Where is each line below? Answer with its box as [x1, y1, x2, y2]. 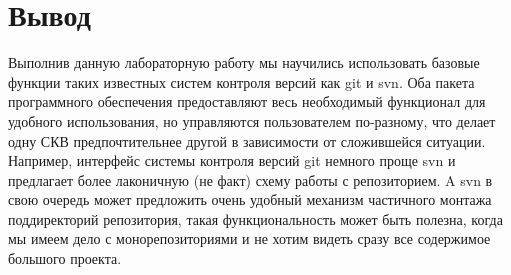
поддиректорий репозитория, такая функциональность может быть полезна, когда [8, 208, 503, 229]
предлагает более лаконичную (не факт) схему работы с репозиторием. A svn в [8, 169, 493, 190]
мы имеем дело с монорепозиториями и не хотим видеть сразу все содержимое [8, 228, 491, 249]
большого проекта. [8, 248, 122, 269]
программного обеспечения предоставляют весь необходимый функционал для [8, 91, 486, 112]
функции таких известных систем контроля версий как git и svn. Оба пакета [8, 71, 475, 92]
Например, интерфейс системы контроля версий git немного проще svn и [8, 150, 456, 171]
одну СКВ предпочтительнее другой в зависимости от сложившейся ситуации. [8, 130, 486, 151]
